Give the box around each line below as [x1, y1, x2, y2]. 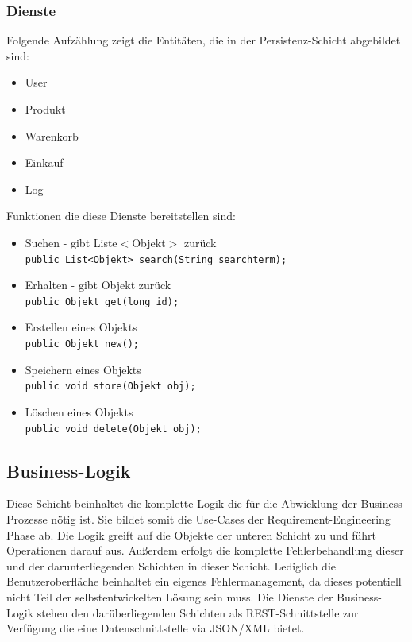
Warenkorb [25, 127, 79, 144]
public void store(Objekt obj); [25, 381, 196, 393]
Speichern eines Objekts [25, 361, 141, 377]
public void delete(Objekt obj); [25, 423, 202, 435]
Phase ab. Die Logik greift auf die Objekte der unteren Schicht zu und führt [6, 526, 376, 543]
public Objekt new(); [25, 338, 139, 350]
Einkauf [25, 154, 64, 171]
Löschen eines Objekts [25, 403, 133, 420]
